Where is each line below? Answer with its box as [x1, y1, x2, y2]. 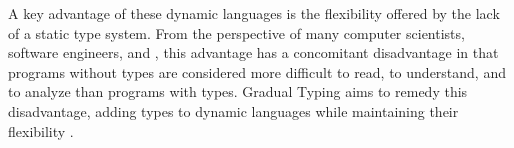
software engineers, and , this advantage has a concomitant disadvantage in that [8, 42, 499, 63]
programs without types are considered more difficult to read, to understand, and [8, 61, 506, 82]
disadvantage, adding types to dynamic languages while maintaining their [8, 100, 459, 121]
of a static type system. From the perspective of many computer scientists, [8, 22, 465, 43]
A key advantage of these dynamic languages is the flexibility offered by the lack [8, 3, 500, 23]
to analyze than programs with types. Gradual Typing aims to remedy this [8, 81, 468, 102]
